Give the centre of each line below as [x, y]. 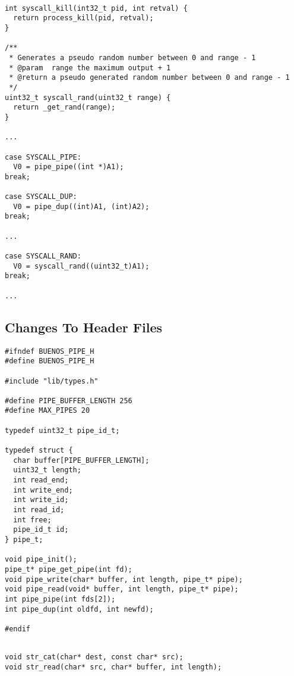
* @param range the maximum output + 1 [90, 68]
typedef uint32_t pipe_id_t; [62, 430]
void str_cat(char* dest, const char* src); [94, 657]
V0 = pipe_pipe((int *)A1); [69, 167]
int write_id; [41, 500]
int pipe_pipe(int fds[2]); [60, 599]
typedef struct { [39, 451]
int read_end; [41, 480]
